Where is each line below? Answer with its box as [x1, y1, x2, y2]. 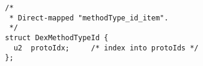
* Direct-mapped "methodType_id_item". [9, 13, 169, 22]
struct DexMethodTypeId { [5, 33, 109, 42]
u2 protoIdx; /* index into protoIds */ [13, 43, 199, 52]
